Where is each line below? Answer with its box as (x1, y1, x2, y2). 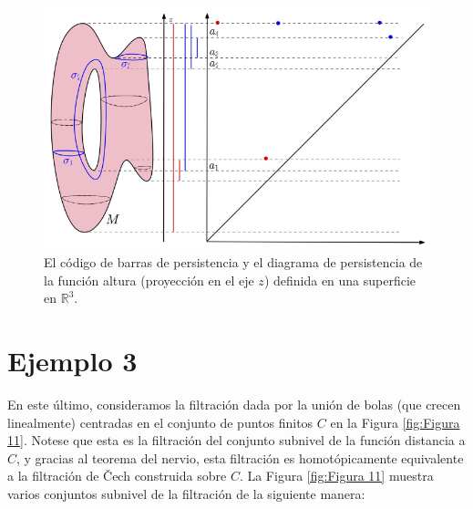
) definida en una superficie (263, 270, 416, 289)
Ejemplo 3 (7, 342, 138, 379)
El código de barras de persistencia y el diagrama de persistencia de (44, 253, 423, 272)
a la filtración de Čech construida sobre (7, 466, 227, 485)
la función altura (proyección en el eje (44, 270, 254, 289)
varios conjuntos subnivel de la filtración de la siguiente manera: (7, 483, 365, 503)
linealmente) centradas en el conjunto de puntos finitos (7, 412, 314, 431)
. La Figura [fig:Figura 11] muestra (239, 466, 434, 485)
